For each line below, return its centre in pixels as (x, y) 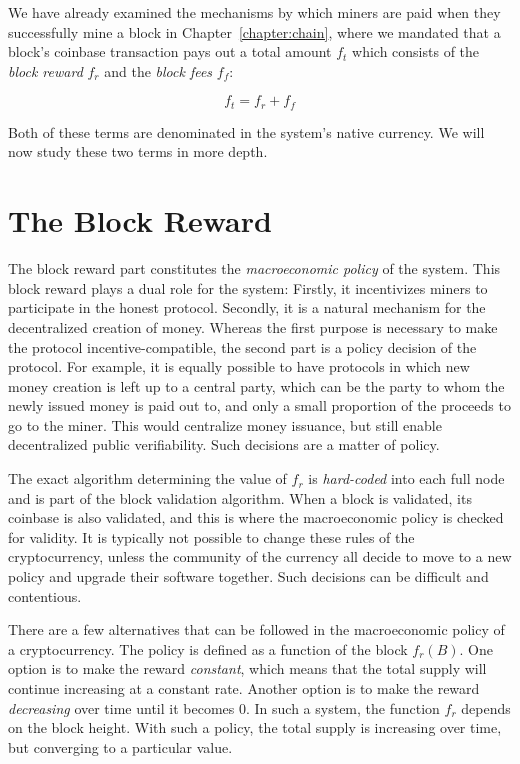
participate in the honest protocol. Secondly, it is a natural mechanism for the (247, 307)
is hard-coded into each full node (406, 478)
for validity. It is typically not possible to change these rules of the (211, 536)
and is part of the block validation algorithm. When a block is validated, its (240, 497)
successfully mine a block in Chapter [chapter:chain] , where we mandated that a (254, 31)
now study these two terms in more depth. (138, 151)
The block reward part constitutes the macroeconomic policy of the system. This (254, 268)
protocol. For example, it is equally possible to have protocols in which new (239, 366)
